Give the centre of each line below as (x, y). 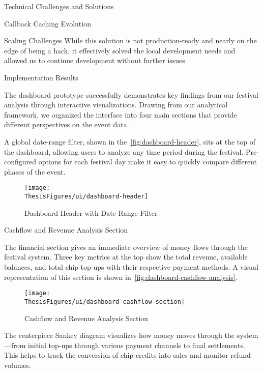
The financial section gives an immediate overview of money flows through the (126, 247)
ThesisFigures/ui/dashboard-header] (86, 196)
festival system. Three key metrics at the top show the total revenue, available (126, 257)
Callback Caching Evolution (48, 23)
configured (20, 162)
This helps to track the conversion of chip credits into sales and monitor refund (127, 355)
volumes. (18, 365)
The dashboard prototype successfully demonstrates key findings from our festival (131, 94)
